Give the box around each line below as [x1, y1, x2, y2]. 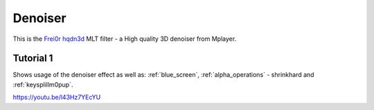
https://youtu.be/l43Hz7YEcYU [12, 93, 101, 102]
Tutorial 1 [12, 53, 53, 64]
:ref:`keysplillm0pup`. [12, 80, 73, 89]
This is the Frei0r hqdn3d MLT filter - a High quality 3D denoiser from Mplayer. [12, 35, 237, 43]
